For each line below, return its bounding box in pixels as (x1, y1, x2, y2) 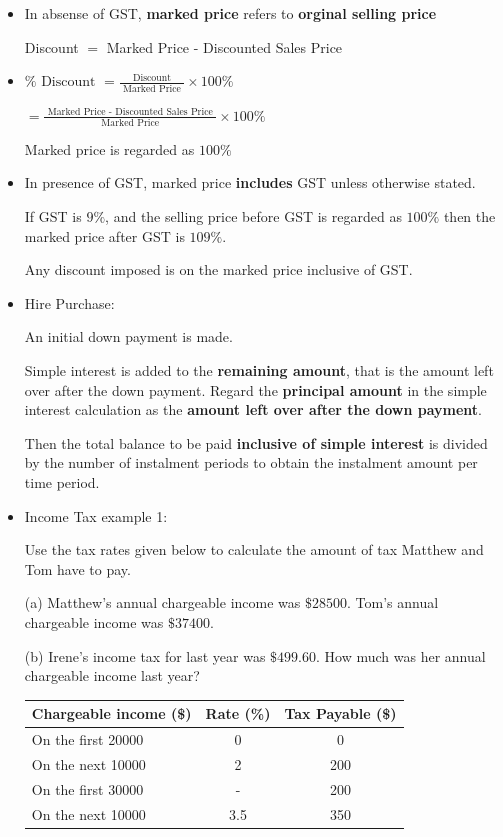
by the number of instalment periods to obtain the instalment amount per (24, 452, 478, 473)
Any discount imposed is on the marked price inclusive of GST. (24, 259, 413, 280)
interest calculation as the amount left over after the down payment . (24, 399, 482, 420)
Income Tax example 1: (24, 505, 168, 526)
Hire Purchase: (24, 292, 115, 313)
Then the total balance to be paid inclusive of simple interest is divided (24, 432, 488, 453)
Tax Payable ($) (284, 703, 397, 724)
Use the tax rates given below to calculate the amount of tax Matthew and (24, 539, 484, 560)
